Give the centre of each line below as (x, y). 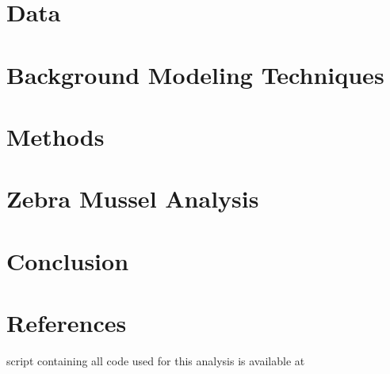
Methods (55, 136)
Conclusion (68, 260)
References (67, 323)
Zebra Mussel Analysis (133, 198)
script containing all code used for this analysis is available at (156, 361)
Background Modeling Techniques (195, 74)
